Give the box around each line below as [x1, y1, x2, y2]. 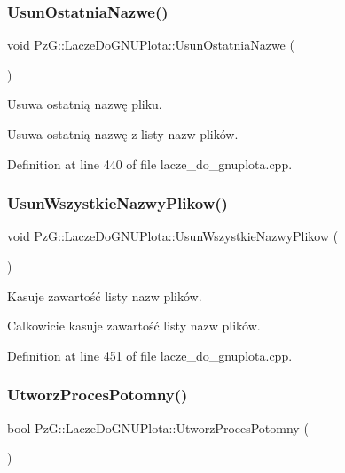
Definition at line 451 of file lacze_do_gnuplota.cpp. [7, 345, 293, 364]
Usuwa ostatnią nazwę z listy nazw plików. [7, 125, 239, 143]
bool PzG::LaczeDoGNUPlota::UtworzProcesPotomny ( [7, 418, 309, 437]
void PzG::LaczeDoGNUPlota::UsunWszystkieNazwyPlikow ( [7, 227, 339, 245]
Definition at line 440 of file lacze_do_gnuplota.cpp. [7, 154, 293, 173]
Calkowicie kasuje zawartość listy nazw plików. [7, 316, 261, 335]
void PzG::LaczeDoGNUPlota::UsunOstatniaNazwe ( [7, 35, 294, 54]
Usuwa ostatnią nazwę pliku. [7, 95, 162, 113]
